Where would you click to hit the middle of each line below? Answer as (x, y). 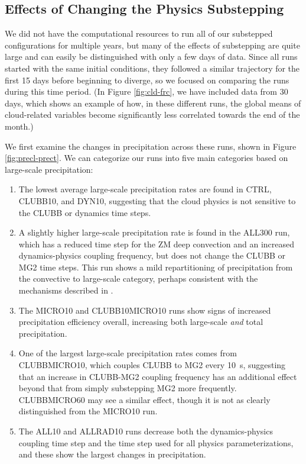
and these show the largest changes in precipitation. (112, 454)
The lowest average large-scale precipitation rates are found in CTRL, (145, 189)
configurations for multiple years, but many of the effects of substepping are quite (152, 45)
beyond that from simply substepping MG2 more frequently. (128, 388)
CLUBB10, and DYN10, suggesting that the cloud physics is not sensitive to (157, 200)
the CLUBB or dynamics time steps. (85, 212)
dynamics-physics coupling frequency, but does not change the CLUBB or (152, 255)
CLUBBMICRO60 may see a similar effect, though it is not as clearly (144, 399)
